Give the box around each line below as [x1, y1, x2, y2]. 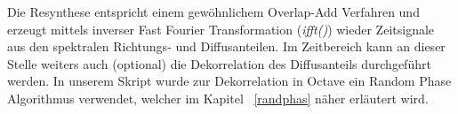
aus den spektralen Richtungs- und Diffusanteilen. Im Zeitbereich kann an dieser [7, 37, 446, 56]
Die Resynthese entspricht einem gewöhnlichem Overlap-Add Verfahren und [7, 3, 420, 20]
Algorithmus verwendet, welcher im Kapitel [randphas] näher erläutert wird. [7, 88, 429, 107]
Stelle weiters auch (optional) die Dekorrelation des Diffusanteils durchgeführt [7, 54, 431, 72]
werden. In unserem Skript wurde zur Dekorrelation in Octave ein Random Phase [7, 72, 452, 90]
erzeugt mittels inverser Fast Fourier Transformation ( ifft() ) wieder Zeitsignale [7, 19, 435, 38]
